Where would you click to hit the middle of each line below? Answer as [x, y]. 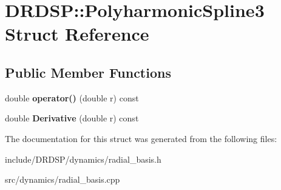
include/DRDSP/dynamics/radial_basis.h [83, 159]
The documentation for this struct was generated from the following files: [141, 138]
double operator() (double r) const [72, 97]
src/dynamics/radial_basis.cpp [63, 179]
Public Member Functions [88, 72]
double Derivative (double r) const [72, 118]
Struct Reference [77, 34]
